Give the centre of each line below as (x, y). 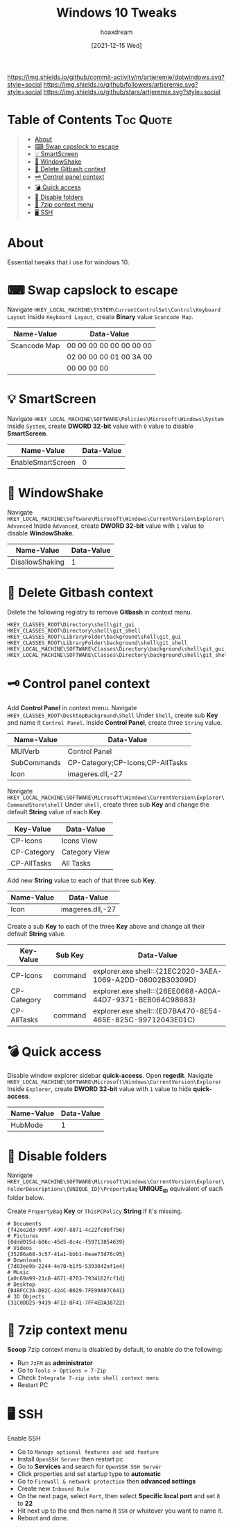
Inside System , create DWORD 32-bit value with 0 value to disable (101, 426)
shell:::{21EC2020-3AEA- (179, 971)
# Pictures (23, 1236)
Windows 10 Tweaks (116, 13)
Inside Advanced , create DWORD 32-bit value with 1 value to (119, 526)
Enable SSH (24, 1439)
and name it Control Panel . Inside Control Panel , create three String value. (115, 722)
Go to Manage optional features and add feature (88, 1452)
